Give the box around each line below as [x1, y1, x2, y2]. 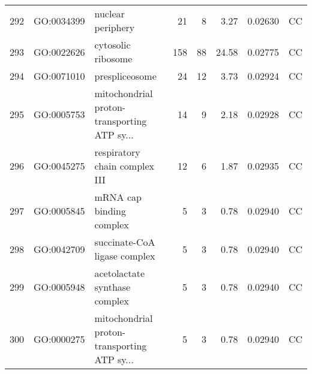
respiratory [94, 145, 140, 159]
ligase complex [94, 249, 155, 263]
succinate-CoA [94, 235, 155, 249]
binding [94, 204, 126, 218]
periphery [94, 20, 135, 34]
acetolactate [94, 266, 145, 280]
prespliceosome [94, 69, 157, 83]
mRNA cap [94, 190, 142, 204]
